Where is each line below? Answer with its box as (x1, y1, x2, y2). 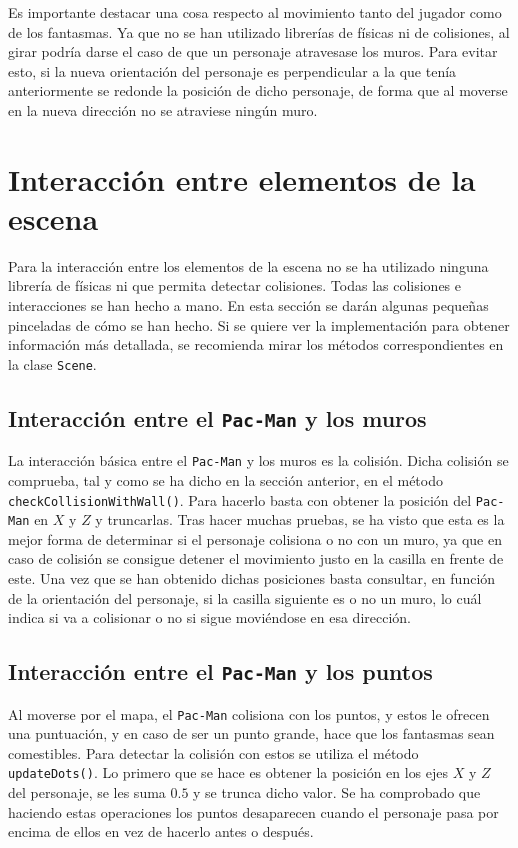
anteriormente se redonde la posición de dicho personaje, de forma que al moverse (8, 80, 508, 101)
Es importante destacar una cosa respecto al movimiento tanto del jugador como (8, 2, 502, 22)
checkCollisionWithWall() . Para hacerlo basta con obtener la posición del (8, 489, 472, 510)
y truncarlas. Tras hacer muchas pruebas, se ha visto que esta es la (95, 509, 505, 530)
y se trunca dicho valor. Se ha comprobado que (193, 782, 481, 803)
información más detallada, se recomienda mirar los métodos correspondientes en (8, 334, 504, 355)
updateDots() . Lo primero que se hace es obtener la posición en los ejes (8, 762, 449, 783)
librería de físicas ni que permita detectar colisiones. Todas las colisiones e (8, 275, 462, 296)
